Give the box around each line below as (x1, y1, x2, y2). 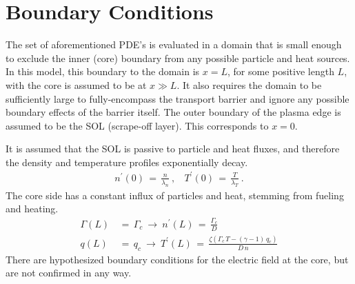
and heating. (6, 201, 59, 216)
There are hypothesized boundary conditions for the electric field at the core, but (6, 252, 349, 266)
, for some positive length (227, 64, 334, 79)
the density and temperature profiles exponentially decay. (6, 154, 248, 169)
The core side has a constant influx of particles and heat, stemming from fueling (6, 187, 344, 202)
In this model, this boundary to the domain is (6, 64, 200, 79)
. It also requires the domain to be (176, 77, 322, 92)
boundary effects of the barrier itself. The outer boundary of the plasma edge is (6, 105, 341, 119)
